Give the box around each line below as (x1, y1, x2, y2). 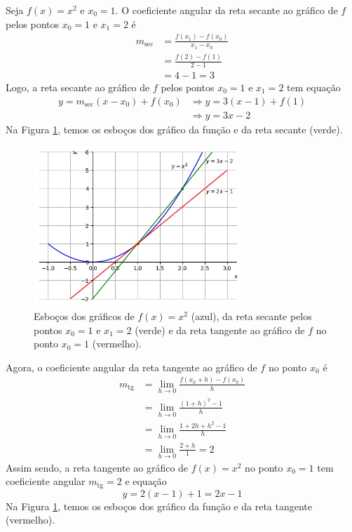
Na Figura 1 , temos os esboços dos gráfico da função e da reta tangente (6, 498, 312, 513)
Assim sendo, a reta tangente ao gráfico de (6, 460, 189, 474)
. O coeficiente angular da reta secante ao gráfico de (115, 3, 338, 17)
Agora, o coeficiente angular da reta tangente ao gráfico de (6, 359, 257, 374)
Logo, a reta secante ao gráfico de (6, 79, 150, 94)
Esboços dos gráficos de (34, 309, 135, 324)
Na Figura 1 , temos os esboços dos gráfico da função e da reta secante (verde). (6, 121, 343, 136)
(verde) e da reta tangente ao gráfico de (135, 322, 305, 337)
